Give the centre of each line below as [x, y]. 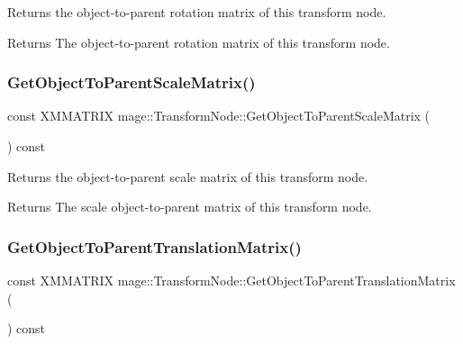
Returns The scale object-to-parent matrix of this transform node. [190, 207]
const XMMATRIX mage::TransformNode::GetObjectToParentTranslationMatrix [231, 280]
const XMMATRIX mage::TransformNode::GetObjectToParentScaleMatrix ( [219, 116]
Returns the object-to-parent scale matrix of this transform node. [188, 176]
